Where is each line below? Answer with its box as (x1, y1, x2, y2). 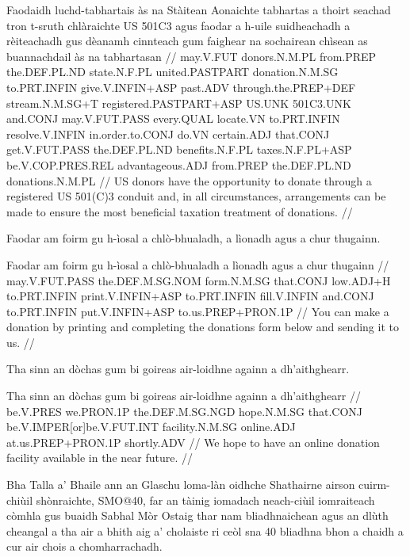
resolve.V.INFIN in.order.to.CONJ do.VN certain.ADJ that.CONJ (6, 125, 330, 142)
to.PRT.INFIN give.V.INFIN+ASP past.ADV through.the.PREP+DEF (6, 78, 356, 95)
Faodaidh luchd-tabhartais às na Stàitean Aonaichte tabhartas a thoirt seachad (6, 2, 391, 17)
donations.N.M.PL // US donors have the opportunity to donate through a (6, 172, 372, 189)
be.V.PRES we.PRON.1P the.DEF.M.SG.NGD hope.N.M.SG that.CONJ (6, 402, 362, 419)
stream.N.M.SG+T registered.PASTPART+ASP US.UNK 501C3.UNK (6, 94, 351, 111)
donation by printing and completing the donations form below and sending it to (6, 319, 399, 335)
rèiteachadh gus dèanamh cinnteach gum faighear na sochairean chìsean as (6, 32, 368, 49)
